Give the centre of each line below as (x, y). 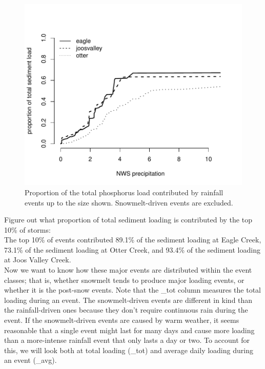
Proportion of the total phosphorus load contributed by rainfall (124, 192)
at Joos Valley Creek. (38, 260)
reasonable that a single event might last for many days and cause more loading (129, 330)
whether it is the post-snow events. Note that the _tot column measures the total (132, 290)
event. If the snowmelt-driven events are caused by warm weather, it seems (122, 320)
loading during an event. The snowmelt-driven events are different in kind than (128, 300)
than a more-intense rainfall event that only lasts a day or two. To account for (127, 340)
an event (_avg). (30, 360)
